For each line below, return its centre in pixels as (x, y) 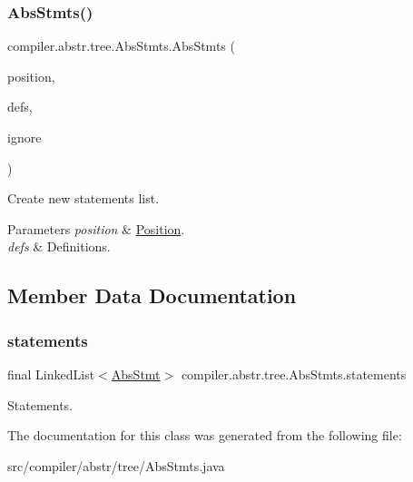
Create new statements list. (84, 198)
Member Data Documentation (152, 295)
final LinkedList (51, 374)
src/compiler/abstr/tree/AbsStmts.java (116, 465)
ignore (25, 137)
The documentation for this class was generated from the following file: (205, 435)
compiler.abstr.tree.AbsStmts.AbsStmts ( (121, 46)
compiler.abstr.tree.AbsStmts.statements (294, 374)
